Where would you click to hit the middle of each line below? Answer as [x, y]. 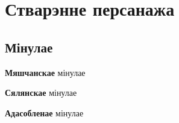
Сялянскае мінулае [41, 93]
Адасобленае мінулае [44, 112]
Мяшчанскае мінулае [45, 72]
